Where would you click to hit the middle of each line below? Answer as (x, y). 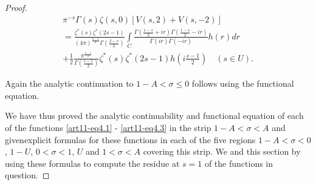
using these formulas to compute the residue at (92, 163)
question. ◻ (27, 175)
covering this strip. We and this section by (222, 151)
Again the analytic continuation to (69, 83)
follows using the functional (243, 83)
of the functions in (239, 163)
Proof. (16, 7)
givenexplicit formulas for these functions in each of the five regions (130, 139)
